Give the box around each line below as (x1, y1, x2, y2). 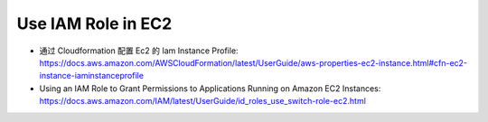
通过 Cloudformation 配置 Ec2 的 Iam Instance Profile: (39, 45, 239, 56)
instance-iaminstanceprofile (39, 70, 145, 81)
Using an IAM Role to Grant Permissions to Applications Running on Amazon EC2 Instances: (39, 82, 381, 94)
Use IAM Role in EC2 (16, 14, 173, 33)
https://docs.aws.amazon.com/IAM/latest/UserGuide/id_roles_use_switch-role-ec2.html (39, 96, 366, 107)
